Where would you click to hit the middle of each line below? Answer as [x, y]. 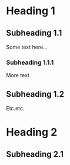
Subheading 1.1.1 [30, 62]
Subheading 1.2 [35, 94]
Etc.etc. [15, 109]
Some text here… [27, 47]
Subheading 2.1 [35, 154]
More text [18, 75]
